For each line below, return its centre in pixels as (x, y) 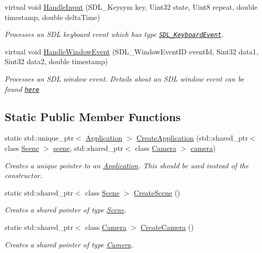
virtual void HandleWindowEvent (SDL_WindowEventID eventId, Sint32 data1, (132, 51)
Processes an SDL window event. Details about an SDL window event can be (125, 79)
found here (22, 89)
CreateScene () (157, 192)
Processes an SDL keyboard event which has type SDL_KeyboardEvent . (114, 34)
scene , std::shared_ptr (88, 148)
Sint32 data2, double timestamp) (56, 61)
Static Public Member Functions (93, 116)
